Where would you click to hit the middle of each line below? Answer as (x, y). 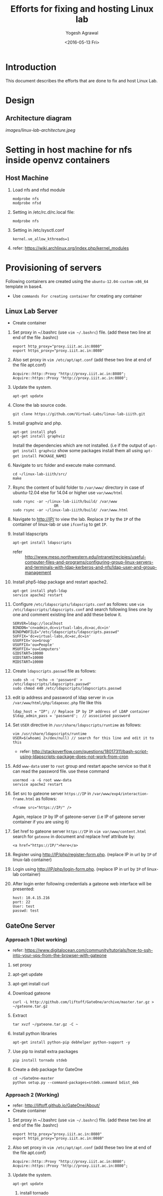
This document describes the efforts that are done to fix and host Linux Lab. (82, 80)
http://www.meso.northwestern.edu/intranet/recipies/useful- (85, 557)
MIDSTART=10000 (28, 662)
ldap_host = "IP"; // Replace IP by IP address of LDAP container (81, 712)
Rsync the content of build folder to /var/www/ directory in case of (78, 488)
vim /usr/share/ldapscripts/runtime (49, 734)
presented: (23, 889)
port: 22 (21, 902)
